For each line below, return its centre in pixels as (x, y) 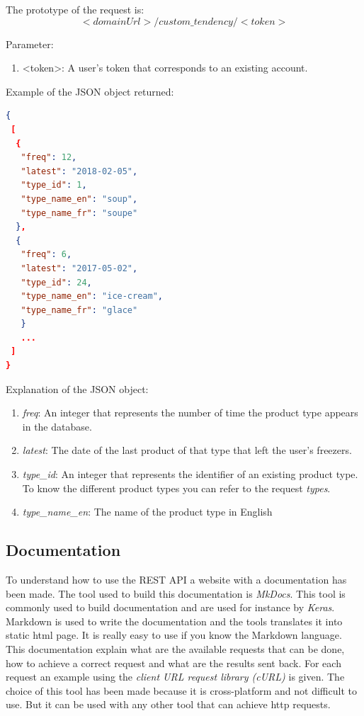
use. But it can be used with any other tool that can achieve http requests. (168, 704)
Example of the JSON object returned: (90, 91)
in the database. (57, 426)
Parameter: (30, 44)
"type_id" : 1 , (54, 185)
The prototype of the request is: (75, 9)
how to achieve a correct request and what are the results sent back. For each (174, 663)
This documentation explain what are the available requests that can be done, (175, 648)
